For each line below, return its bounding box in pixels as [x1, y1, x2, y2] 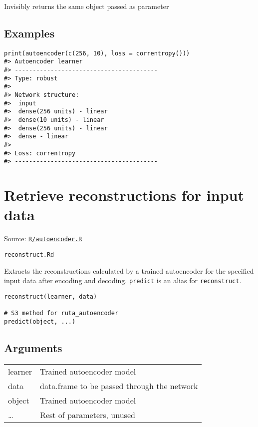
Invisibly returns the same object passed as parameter [4, 1, 169, 11]
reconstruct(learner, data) [4, 293, 97, 300]
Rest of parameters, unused [40, 409, 135, 421]
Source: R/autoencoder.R [4, 233, 82, 244]
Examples [4, 25, 55, 40]
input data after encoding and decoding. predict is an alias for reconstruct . [4, 275, 242, 286]
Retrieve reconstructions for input [4, 185, 244, 205]
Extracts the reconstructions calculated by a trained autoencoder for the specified [4, 265, 254, 276]
